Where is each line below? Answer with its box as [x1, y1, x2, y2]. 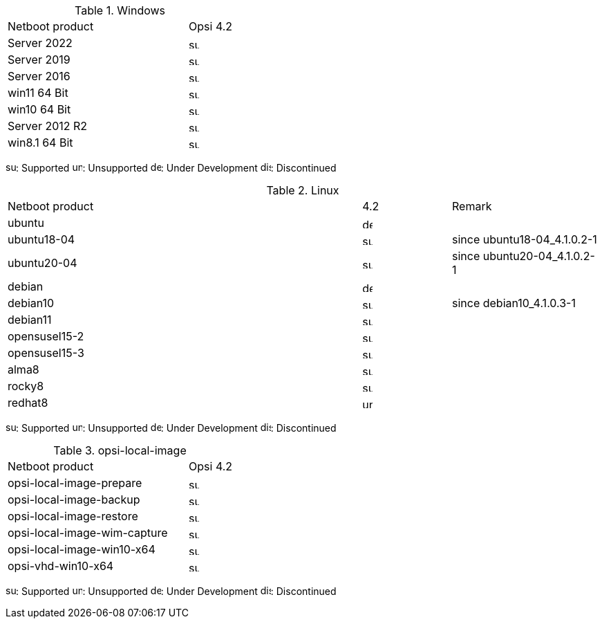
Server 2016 [8, 69, 70, 83]
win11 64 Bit [8, 86, 68, 100]
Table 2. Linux [266, 183, 339, 197]
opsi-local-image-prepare [8, 476, 142, 490]
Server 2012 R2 [8, 119, 88, 133]
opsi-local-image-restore [8, 509, 138, 523]
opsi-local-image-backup [8, 493, 140, 506]
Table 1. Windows [75, 3, 166, 17]
